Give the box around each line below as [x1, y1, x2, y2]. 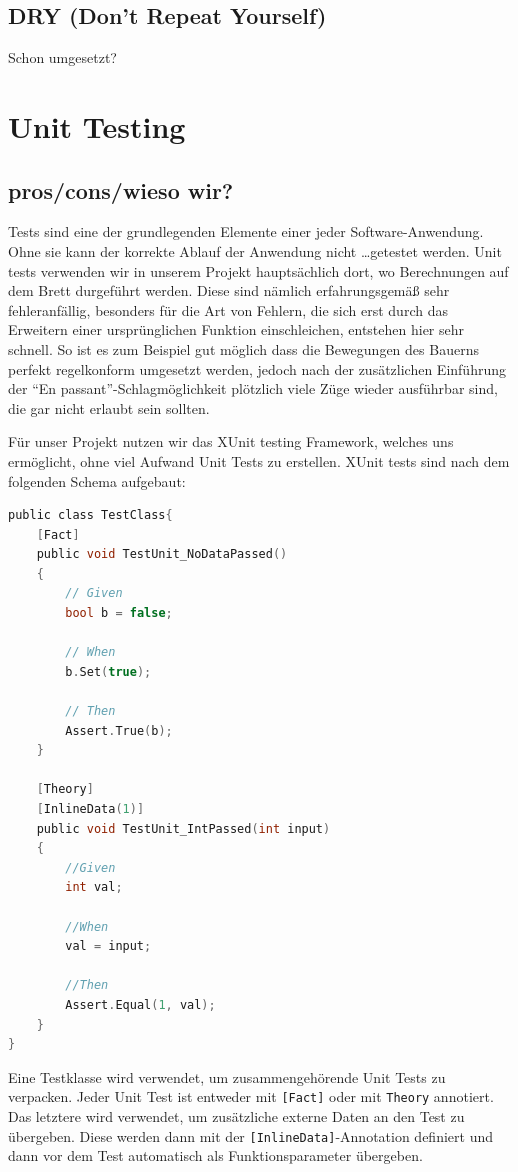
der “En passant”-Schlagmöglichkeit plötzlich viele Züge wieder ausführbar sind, [8, 378, 498, 399]
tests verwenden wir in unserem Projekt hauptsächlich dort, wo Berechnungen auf [8, 260, 509, 281]
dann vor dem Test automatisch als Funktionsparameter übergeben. [8, 1145, 423, 1166]
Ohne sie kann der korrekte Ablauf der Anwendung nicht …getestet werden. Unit [8, 240, 502, 261]
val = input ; [65, 939, 152, 954]
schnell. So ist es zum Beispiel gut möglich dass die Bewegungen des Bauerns [8, 338, 479, 359]
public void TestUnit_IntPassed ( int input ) [36, 821, 331, 836]
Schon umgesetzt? [8, 47, 117, 68]
